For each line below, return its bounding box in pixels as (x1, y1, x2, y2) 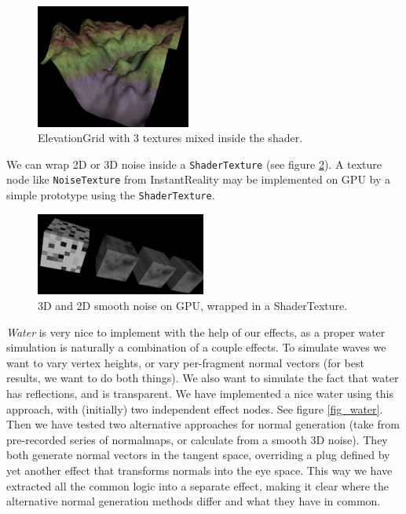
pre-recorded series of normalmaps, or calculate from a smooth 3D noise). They (6, 431, 388, 447)
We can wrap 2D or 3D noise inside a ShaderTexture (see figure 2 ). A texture (6, 155, 382, 172)
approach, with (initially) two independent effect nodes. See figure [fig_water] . (6, 400, 383, 417)
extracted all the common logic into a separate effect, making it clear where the (6, 477, 390, 494)
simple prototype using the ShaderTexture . (6, 187, 215, 203)
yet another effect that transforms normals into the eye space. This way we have (6, 461, 393, 478)
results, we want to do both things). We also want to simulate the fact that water (6, 370, 399, 386)
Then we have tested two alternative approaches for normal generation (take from (6, 416, 400, 432)
